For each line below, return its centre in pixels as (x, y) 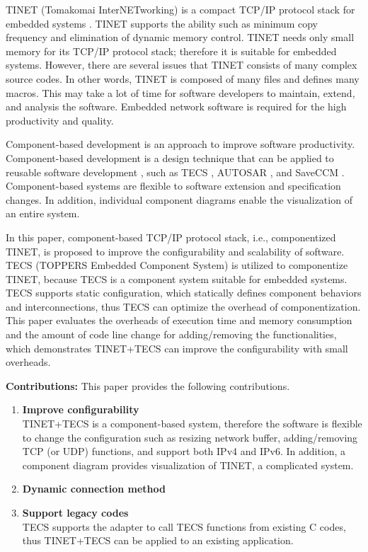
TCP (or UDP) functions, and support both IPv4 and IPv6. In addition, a (184, 451)
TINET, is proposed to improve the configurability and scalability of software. (175, 251)
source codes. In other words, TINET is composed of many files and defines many (183, 78)
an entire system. (43, 213)
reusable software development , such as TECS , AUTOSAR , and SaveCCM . (175, 172)
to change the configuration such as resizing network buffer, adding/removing (190, 437)
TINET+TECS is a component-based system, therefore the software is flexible (192, 424)
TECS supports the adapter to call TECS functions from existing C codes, (184, 526)
